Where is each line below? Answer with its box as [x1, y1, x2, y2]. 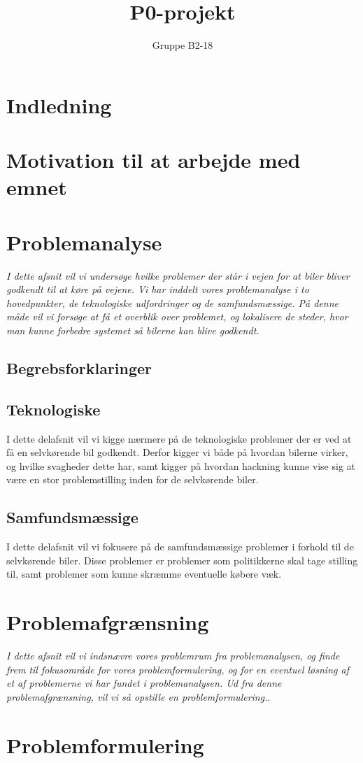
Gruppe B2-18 [152, 38, 213, 52]
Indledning [6, 90, 112, 119]
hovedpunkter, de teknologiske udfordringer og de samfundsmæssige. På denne [6, 295, 339, 310]
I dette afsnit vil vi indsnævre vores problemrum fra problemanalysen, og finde [6, 648, 340, 663]
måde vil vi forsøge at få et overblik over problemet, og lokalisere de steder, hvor [6, 309, 348, 324]
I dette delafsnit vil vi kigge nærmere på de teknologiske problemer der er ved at [6, 431, 352, 445]
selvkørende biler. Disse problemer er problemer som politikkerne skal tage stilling [6, 552, 358, 567]
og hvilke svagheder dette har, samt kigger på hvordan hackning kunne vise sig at [6, 458, 356, 473]
